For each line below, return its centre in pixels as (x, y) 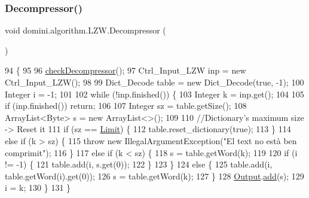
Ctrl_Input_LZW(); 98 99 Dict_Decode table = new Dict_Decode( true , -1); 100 (154, 82)
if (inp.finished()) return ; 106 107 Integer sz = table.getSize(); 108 (126, 106)
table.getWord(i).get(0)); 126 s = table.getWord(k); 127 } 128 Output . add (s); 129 (154, 176)
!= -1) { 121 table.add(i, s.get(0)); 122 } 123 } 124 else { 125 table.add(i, (139, 164)
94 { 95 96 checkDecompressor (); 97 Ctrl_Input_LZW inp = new (126, 70)
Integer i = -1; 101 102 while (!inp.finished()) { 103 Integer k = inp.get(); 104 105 (154, 94)
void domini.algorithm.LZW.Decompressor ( (85, 30)
